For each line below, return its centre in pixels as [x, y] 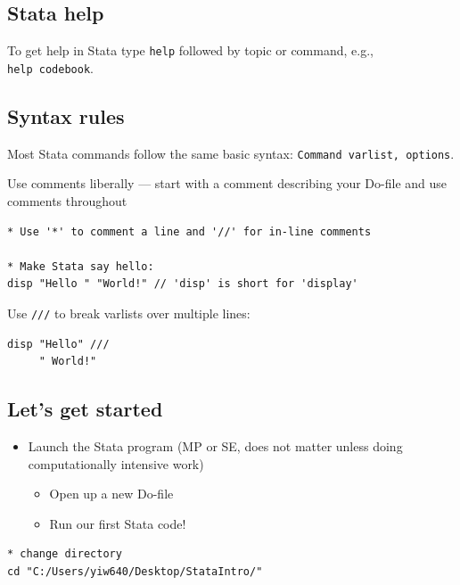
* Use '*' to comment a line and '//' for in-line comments [189, 231]
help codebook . [50, 67]
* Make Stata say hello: [81, 266]
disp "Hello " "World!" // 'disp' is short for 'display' [183, 284]
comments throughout [67, 200]
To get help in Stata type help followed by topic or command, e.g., [190, 50]
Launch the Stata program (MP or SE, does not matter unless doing [215, 445]
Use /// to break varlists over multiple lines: [129, 313]
